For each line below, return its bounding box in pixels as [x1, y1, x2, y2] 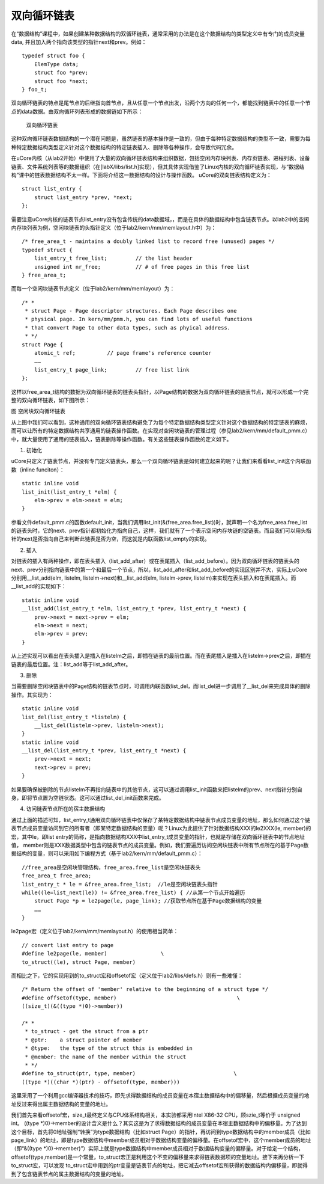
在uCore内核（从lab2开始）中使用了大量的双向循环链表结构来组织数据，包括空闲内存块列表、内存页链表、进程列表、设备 [11, 155, 310, 162]
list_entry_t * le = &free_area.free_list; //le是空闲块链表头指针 [22, 881, 218, 888]
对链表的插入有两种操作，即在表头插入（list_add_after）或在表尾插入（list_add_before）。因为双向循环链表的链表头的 [11, 557, 300, 565]
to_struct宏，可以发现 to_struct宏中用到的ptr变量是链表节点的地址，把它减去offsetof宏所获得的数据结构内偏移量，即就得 [11, 1162, 308, 1169]
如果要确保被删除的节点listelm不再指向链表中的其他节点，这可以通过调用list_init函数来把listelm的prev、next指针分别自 [11, 785, 303, 793]
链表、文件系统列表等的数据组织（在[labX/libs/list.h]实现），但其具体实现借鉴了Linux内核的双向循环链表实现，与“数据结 [11, 163, 305, 170]
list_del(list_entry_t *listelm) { [22, 713, 127, 720]
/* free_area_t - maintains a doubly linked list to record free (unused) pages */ [22, 238, 275, 245]
